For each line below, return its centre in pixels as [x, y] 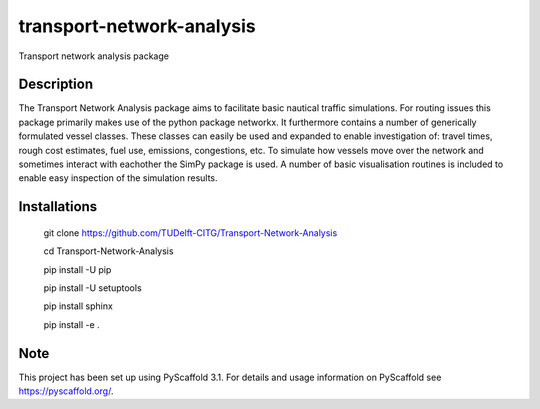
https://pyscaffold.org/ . [66, 391]
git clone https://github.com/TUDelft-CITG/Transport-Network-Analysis [190, 232]
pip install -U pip [77, 269]
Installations [58, 206]
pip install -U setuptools [92, 287]
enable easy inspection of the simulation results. [118, 178]
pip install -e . [71, 324]
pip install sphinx [78, 306]
